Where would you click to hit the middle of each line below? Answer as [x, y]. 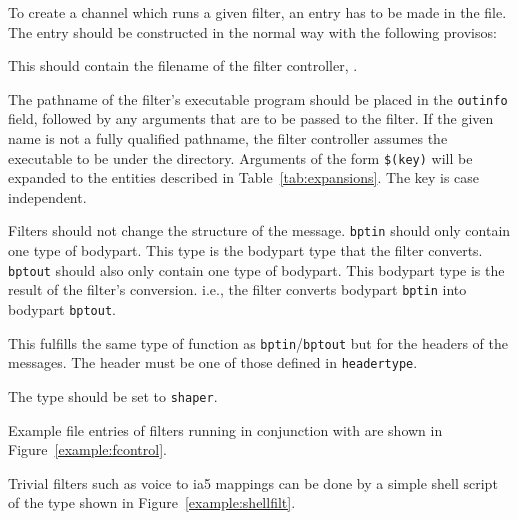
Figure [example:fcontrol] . [87, 449]
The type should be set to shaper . [113, 396]
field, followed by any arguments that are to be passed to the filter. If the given [251, 118]
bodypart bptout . [62, 309]
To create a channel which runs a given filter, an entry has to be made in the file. [257, 12]
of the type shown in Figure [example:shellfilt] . [152, 502]
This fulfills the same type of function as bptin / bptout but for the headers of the [258, 342]
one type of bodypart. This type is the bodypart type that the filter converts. [245, 250]
